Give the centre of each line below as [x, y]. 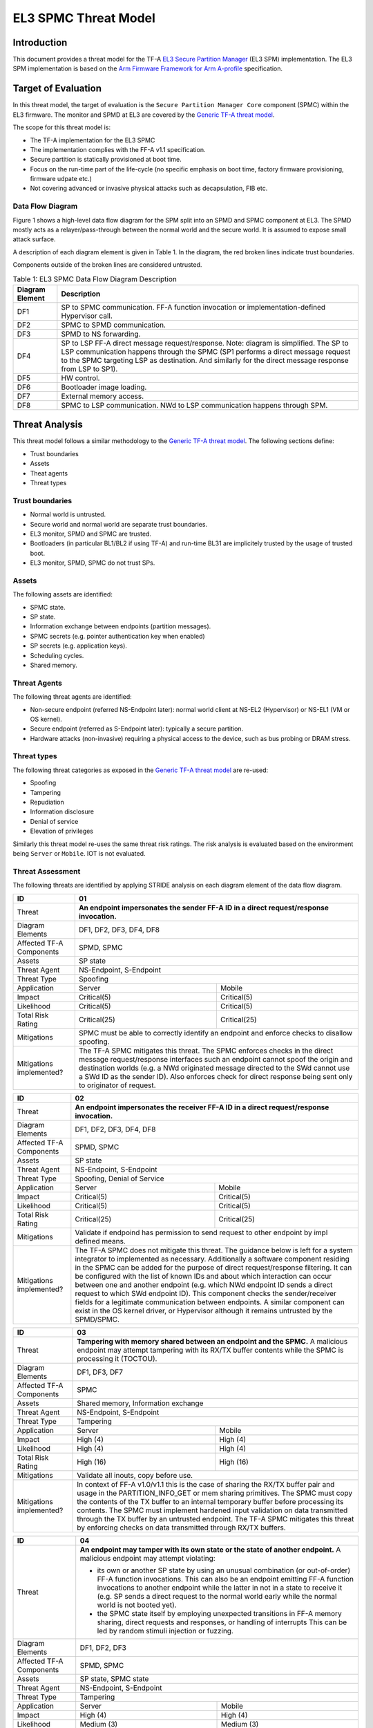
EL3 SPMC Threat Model [84, 18]
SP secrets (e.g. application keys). [79, 646]
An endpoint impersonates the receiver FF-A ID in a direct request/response [202, 1107]
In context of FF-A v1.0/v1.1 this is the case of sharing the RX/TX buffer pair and [206, 1484]
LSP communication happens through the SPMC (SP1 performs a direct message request [206, 351]
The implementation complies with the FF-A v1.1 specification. [118, 149]
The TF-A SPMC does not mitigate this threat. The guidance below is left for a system [214, 1250]
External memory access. [103, 396]
